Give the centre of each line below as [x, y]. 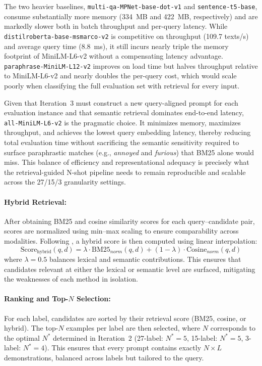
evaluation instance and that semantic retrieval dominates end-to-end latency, [124, 112]
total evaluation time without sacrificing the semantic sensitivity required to [122, 142]
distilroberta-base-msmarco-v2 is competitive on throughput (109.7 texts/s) [126, 36]
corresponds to [233, 328]
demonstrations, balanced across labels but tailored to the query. [104, 357]
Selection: [94, 299]
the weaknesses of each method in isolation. [71, 279]
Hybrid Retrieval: [36, 201]
